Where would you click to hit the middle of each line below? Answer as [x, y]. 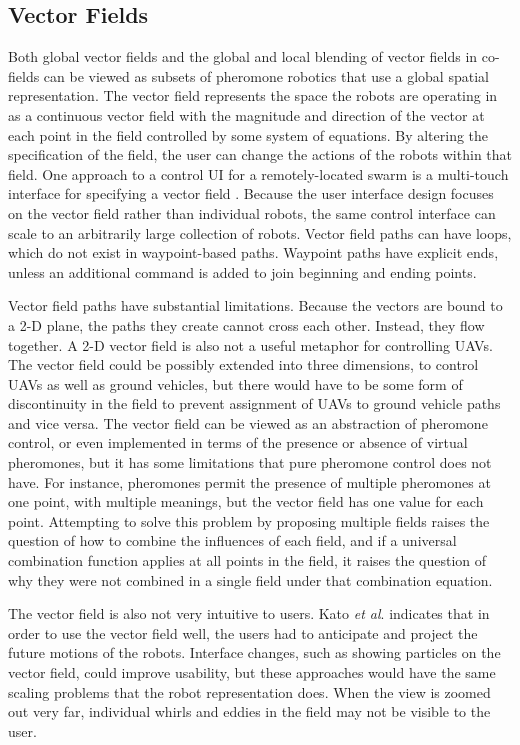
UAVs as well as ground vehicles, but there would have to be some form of [235, 383]
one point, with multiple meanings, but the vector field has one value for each [246, 501]
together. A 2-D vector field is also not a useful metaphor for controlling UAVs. [250, 344]
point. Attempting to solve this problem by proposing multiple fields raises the [249, 520]
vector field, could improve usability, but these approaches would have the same [252, 672]
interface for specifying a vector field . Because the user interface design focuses [251, 193]
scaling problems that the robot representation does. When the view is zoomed [249, 691]
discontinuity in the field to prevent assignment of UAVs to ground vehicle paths [254, 403]
